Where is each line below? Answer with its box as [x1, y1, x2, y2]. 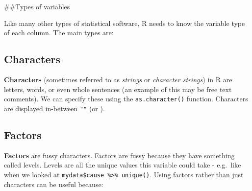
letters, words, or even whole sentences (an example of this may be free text [4, 84, 232, 94]
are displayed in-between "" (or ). [4, 103, 105, 113]
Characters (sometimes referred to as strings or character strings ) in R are [4, 74, 232, 84]
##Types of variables [4, 1, 70, 11]
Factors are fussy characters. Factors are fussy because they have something [4, 150, 235, 160]
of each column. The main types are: [4, 27, 114, 38]
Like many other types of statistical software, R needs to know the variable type [4, 18, 245, 28]
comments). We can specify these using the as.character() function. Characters [4, 94, 248, 104]
